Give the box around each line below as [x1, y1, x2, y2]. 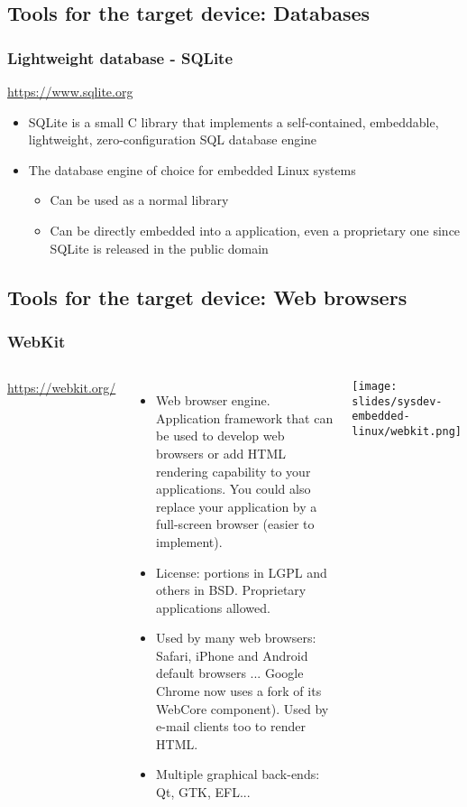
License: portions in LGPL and [156, 562, 327, 581]
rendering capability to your [156, 461, 311, 480]
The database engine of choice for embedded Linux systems [28, 160, 356, 179]
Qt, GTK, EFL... [156, 783, 251, 802]
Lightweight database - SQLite [7, 46, 233, 69]
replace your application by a [156, 496, 317, 515]
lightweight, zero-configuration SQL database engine [28, 130, 317, 149]
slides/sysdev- [352, 394, 443, 408]
